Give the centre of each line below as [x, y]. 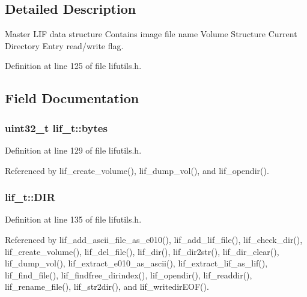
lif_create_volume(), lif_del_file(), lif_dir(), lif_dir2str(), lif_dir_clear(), [142, 251]
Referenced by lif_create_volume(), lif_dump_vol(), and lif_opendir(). [137, 170]
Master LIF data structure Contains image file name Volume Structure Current [151, 34]
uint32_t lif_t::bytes [56, 127]
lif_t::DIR [30, 197]
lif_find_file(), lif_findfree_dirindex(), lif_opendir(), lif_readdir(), [129, 274]
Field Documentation [72, 98]
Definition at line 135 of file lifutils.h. [73, 219]
